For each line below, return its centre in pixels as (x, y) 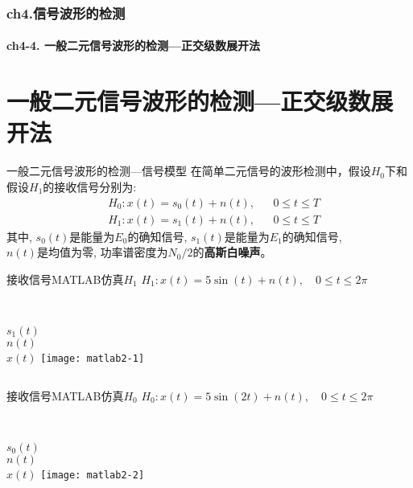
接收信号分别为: (95, 186)
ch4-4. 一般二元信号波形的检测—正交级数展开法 (134, 45)
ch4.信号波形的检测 (66, 12)
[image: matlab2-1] (93, 358)
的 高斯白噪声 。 (232, 252)
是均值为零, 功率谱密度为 (102, 252)
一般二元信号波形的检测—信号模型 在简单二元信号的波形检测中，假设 (189, 171)
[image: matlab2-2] (93, 475)
